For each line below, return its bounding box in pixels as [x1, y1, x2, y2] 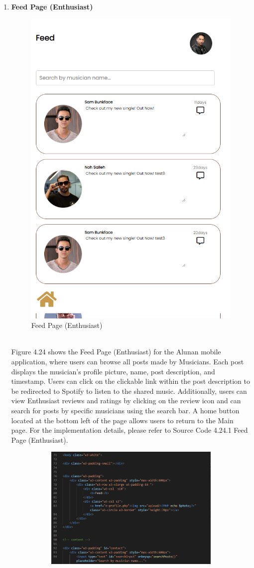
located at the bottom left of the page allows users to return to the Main [11, 415, 234, 425]
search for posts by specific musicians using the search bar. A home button [11, 405, 240, 415]
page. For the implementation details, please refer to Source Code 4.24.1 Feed [11, 425, 248, 435]
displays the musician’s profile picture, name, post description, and [11, 366, 215, 376]
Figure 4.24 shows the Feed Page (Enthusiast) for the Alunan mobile [11, 346, 221, 357]
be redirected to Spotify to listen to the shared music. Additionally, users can [11, 385, 247, 396]
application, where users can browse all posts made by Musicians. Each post [11, 356, 244, 366]
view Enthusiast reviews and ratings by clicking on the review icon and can [11, 395, 241, 406]
